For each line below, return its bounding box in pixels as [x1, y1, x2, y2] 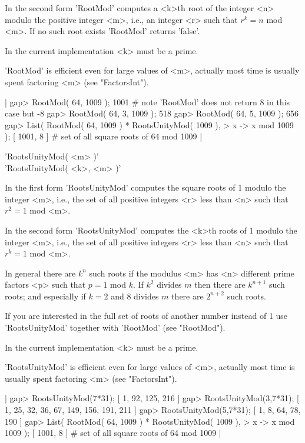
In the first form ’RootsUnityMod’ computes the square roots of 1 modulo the [5, 181, 286, 194]
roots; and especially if [5, 289, 86, 302]
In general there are [5, 267, 76, 279]
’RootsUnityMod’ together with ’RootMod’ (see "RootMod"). [5, 321, 226, 334]
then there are [194, 278, 246, 291]
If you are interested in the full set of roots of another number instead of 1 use [5, 309, 288, 322]
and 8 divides [111, 289, 159, 302]
